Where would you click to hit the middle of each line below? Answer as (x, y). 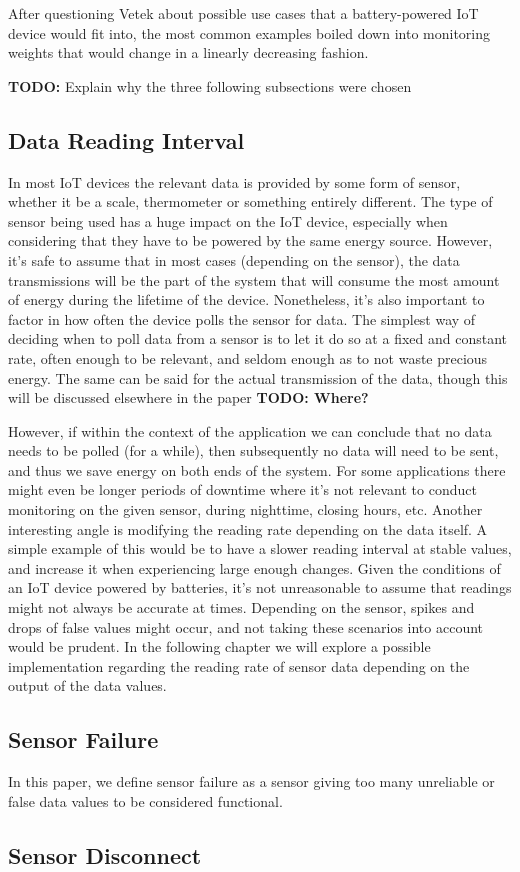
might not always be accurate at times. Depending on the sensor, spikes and (241, 607)
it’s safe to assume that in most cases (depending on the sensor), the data (234, 259)
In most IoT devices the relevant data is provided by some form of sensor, (234, 181)
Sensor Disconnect (105, 854)
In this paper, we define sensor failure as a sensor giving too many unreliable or (251, 781)
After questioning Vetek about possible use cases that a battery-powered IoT (243, 13)
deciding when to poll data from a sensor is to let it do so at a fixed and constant (258, 338)
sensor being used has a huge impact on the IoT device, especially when (228, 220)
